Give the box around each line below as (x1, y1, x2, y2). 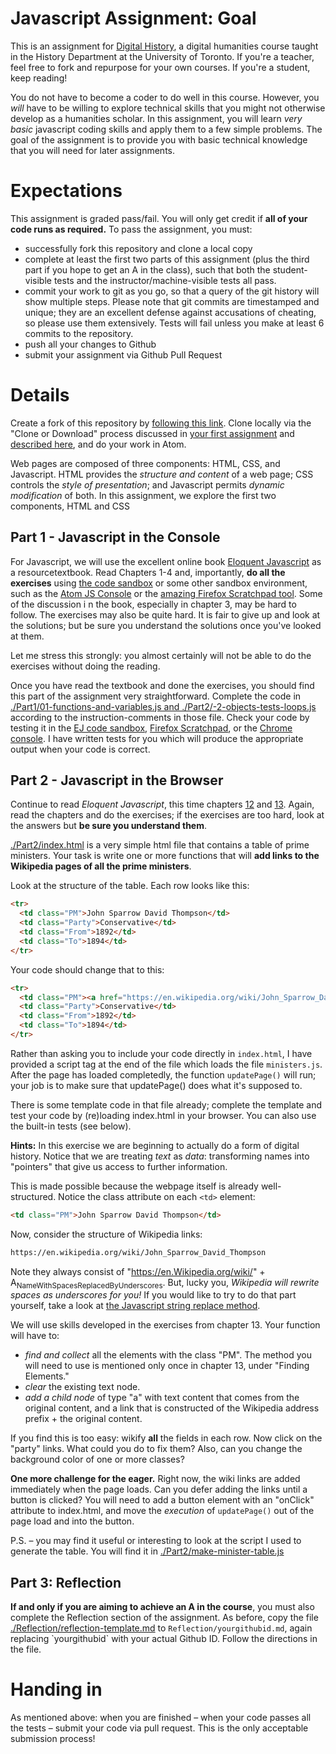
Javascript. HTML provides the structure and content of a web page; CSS (10, 468, 314, 480)
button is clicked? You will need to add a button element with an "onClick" (10, 1494, 315, 1506)
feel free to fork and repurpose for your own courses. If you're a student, (10, 61, 311, 73)
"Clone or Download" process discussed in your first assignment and (10, 427, 295, 439)
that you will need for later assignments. (10, 144, 176, 156)
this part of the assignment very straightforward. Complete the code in (10, 690, 302, 702)
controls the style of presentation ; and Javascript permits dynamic (10, 478, 285, 491)
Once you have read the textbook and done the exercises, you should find (10, 679, 315, 691)
